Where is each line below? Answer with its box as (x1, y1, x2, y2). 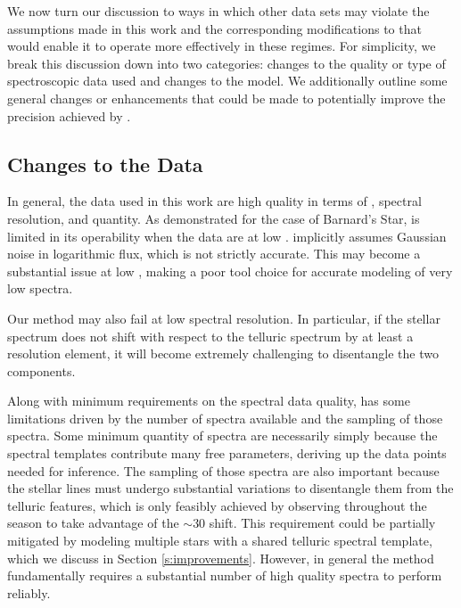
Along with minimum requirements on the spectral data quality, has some (7, 391, 410, 410)
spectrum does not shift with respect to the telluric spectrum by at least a (7, 326, 414, 345)
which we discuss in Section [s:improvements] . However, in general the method (7, 548, 434, 567)
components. (7, 361, 76, 380)
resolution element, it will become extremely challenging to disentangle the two (7, 344, 439, 363)
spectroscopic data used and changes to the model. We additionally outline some (7, 71, 448, 90)
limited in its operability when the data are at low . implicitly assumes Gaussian (7, 226, 447, 245)
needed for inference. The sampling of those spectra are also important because (7, 461, 440, 480)
